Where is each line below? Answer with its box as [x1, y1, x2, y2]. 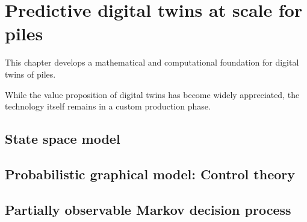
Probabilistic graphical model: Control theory [5, 164, 295, 183]
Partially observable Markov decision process [5, 200, 291, 218]
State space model [5, 129, 120, 148]
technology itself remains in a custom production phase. [5, 100, 211, 113]
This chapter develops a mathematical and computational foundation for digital [5, 56, 299, 69]
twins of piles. [5, 67, 56, 80]
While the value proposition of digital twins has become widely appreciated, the [5, 88, 300, 100]
